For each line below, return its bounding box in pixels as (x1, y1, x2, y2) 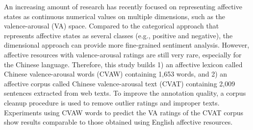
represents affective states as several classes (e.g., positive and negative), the (4, 30, 233, 40)
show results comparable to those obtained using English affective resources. (4, 117, 233, 127)
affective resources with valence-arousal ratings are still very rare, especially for (4, 49, 242, 59)
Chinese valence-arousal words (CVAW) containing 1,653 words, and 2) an (4, 69, 228, 79)
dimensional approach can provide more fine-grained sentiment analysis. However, (4, 40, 250, 50)
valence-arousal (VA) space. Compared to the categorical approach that (4, 21, 219, 31)
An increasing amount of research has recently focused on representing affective (4, 1, 242, 11)
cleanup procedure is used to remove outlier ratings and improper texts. (4, 97, 220, 107)
